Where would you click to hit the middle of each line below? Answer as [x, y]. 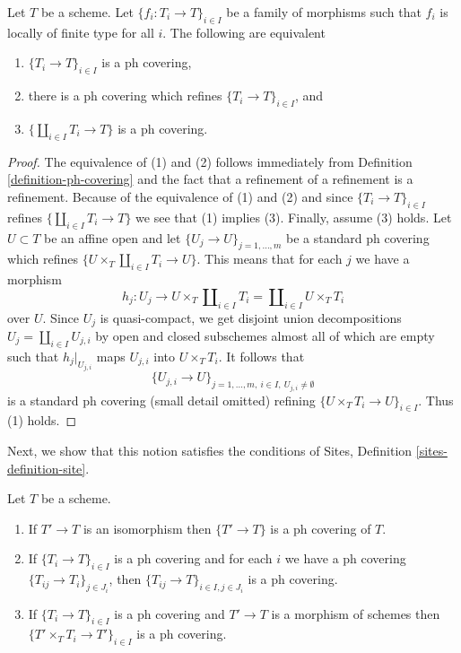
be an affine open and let [113, 237]
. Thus [436, 400]
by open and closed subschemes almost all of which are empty [265, 335]
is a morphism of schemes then [356, 613]
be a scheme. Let [87, 12]
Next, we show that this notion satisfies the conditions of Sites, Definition [210, 451]
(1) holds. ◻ [42, 420]
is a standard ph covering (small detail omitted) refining [161, 400]
